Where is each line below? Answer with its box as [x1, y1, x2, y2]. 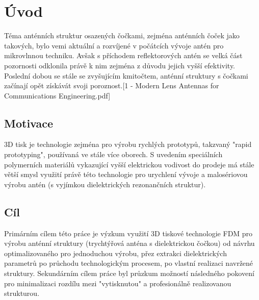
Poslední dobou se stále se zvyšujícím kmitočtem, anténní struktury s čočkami [4, 70, 248, 81]
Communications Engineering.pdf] [4, 90, 111, 101]
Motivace [4, 115, 54, 131]
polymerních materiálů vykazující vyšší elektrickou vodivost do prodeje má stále [4, 159, 254, 169]
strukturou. [4, 288, 40, 298]
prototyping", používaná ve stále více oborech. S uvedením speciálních [4, 149, 223, 160]
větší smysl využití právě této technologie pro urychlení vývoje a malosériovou [4, 169, 248, 180]
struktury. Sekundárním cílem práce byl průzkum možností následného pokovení [4, 268, 254, 279]
